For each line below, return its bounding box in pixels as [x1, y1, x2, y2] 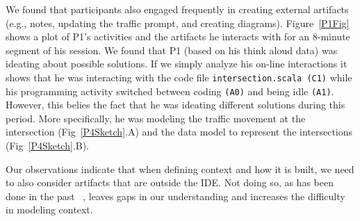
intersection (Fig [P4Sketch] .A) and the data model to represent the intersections [6, 124, 353, 139]
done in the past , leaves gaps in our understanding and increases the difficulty [6, 188, 345, 203]
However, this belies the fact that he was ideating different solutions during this [6, 97, 345, 112]
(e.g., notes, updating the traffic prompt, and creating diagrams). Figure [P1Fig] [6, 15, 350, 30]
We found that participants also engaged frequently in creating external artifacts [6, 2, 349, 16]
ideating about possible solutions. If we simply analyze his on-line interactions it [6, 56, 347, 71]
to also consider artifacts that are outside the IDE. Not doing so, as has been [6, 175, 334, 190]
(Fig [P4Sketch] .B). [6, 138, 90, 153]
